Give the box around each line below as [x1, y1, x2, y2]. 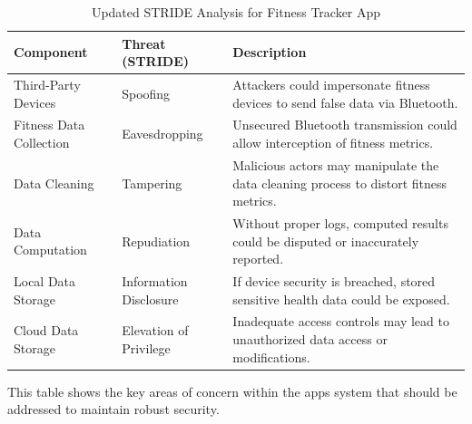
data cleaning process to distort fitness [232, 173, 447, 192]
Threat [122, 34, 166, 53]
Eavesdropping [122, 124, 203, 143]
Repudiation [122, 231, 191, 250]
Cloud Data [14, 321, 79, 340]
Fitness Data [14, 115, 85, 134]
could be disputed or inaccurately [232, 231, 419, 250]
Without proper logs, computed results [232, 213, 448, 232]
